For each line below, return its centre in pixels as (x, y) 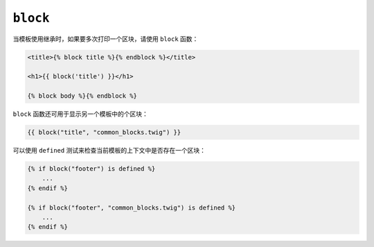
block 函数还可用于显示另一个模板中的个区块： (81, 114)
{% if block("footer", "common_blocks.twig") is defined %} (132, 207)
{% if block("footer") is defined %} (91, 169)
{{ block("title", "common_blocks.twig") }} (104, 133)
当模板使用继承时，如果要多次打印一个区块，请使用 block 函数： (106, 39)
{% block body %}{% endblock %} (82, 96)
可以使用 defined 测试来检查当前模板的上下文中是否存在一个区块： (109, 151)
